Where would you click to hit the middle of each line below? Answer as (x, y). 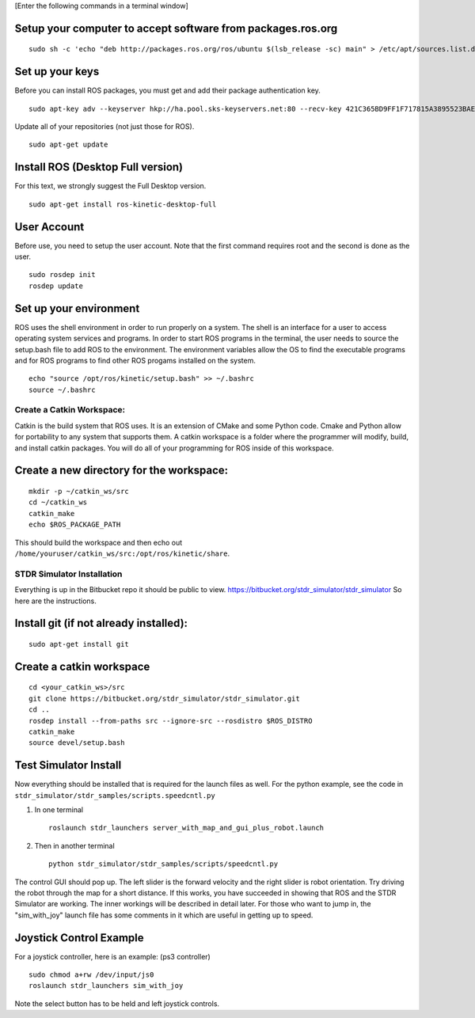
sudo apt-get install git (79, 644)
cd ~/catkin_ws (58, 502)
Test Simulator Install (68, 765)
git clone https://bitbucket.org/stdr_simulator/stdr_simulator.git (164, 698)
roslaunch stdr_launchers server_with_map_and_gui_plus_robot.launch (186, 828)
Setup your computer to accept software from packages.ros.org (176, 28)
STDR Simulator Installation (68, 574)
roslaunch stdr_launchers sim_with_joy (106, 986)
